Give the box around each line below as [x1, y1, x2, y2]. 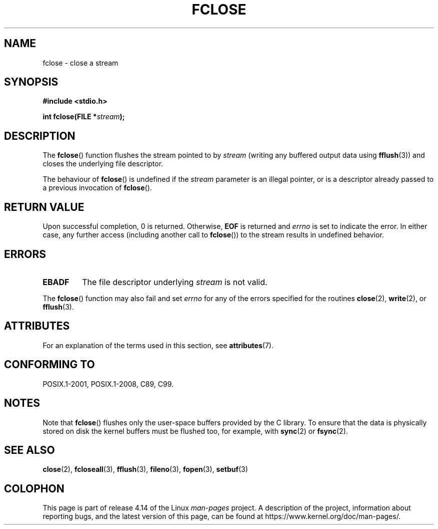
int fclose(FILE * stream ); [42, 112, 125, 121]
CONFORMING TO [4, 358, 95, 371]
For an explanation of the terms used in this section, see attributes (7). [42, 341, 273, 350]
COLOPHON [4, 482, 64, 495]
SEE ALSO [4, 443, 55, 456]
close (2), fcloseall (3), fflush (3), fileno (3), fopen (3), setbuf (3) [42, 465, 248, 474]
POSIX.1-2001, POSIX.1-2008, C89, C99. [42, 379, 174, 388]
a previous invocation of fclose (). [42, 183, 152, 192]
